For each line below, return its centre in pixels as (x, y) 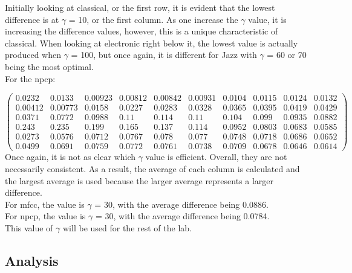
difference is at (32, 19)
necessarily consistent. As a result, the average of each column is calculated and (152, 169)
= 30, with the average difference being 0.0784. (182, 216)
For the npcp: (30, 78)
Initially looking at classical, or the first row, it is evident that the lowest (140, 7)
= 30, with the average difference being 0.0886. (181, 204)
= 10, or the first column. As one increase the (153, 19)
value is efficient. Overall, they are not (216, 157)
